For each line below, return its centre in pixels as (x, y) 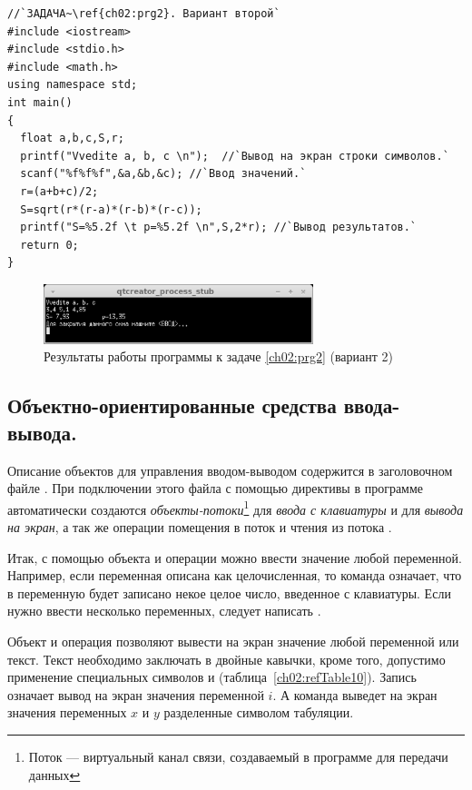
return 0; (49, 245)
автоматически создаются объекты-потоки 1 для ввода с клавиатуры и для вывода (236, 508)
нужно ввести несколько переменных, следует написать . (164, 611)
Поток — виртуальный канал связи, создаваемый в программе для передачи (238, 756)
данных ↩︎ (54, 774)
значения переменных (67, 712)
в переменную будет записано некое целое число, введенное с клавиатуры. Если (229, 592)
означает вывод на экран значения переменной (136, 694)
